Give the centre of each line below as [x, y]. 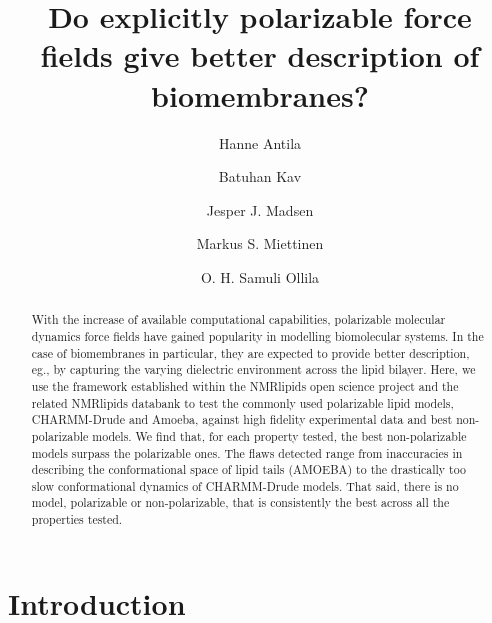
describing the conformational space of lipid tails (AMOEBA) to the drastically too [248, 469]
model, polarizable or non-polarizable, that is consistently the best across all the [240, 502]
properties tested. [77, 519]
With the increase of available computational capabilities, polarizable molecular [238, 319]
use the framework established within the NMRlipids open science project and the [245, 385]
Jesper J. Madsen [260, 209]
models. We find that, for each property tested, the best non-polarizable [279, 435]
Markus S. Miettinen [260, 243]
